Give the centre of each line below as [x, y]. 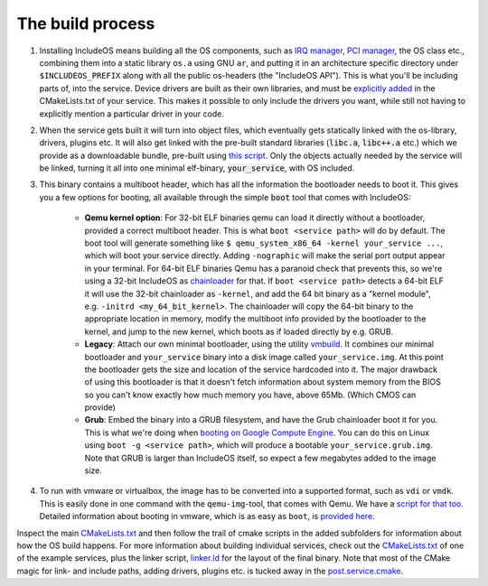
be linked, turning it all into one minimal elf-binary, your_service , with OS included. [197, 168]
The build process [86, 23]
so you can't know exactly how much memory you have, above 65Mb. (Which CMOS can [250, 395]
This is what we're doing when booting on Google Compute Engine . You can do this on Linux [257, 433]
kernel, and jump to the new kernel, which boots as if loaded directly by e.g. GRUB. [239, 331]
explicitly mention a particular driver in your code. [132, 114]
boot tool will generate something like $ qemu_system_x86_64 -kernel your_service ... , [263, 243]
